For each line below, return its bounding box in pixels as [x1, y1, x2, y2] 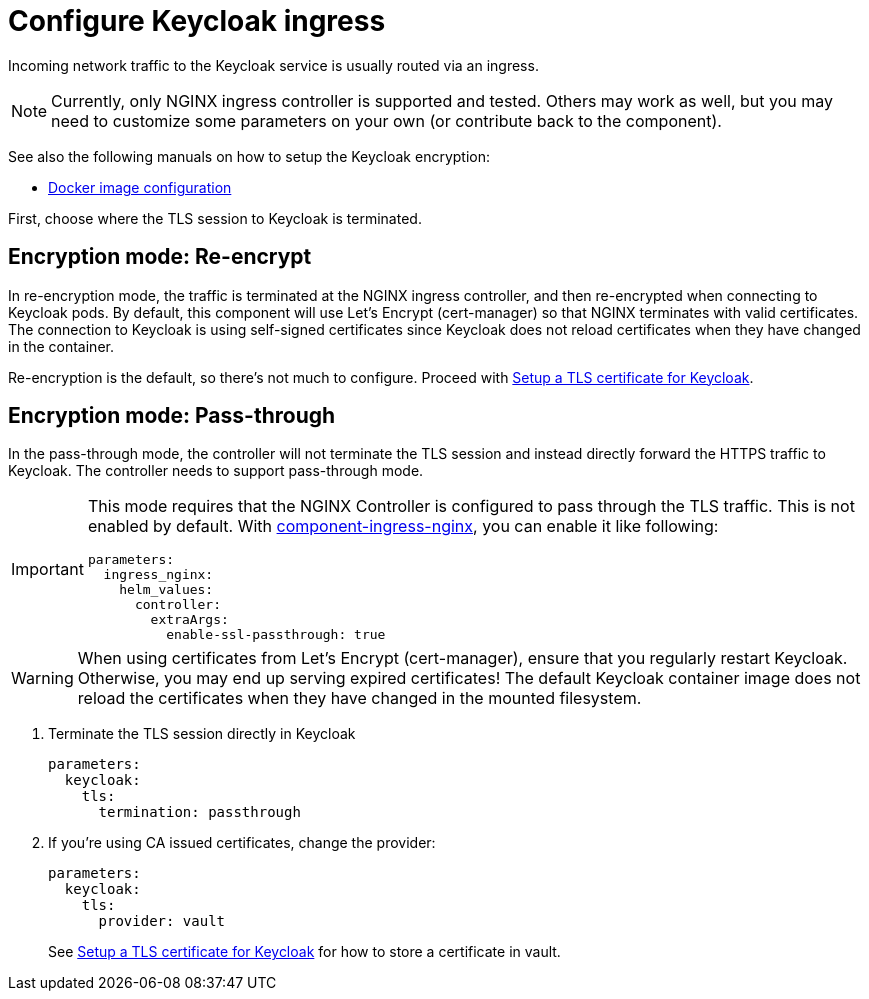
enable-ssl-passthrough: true [166, 627, 386, 643]
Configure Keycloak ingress [8, 4, 386, 38]
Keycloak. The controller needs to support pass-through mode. [8, 462, 424, 480]
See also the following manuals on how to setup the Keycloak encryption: [8, 147, 491, 165]
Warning [11, 668, 74, 689]
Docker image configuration [48, 178, 232, 196]
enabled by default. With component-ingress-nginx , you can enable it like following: [87, 516, 719, 537]
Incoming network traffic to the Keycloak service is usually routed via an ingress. [8, 56, 539, 74]
